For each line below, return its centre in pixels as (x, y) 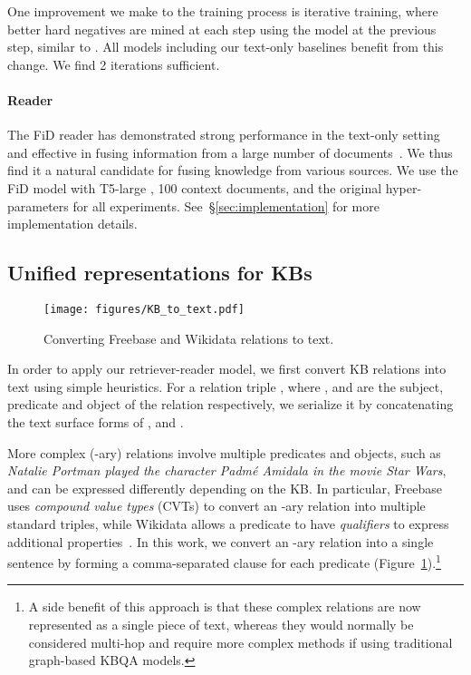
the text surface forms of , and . (96, 421)
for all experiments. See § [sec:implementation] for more (226, 205)
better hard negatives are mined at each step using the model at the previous (222, 29)
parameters (38, 205)
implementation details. (72, 224)
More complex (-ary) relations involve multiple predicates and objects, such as (224, 452)
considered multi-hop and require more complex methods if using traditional (240, 642)
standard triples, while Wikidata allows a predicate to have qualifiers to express (228, 523)
